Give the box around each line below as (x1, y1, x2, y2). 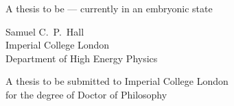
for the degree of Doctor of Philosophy (5, 87, 167, 101)
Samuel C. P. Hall (5, 24, 84, 38)
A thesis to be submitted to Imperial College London (5, 74, 229, 88)
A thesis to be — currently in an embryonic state (5, 1, 213, 15)
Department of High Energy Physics (5, 51, 158, 65)
